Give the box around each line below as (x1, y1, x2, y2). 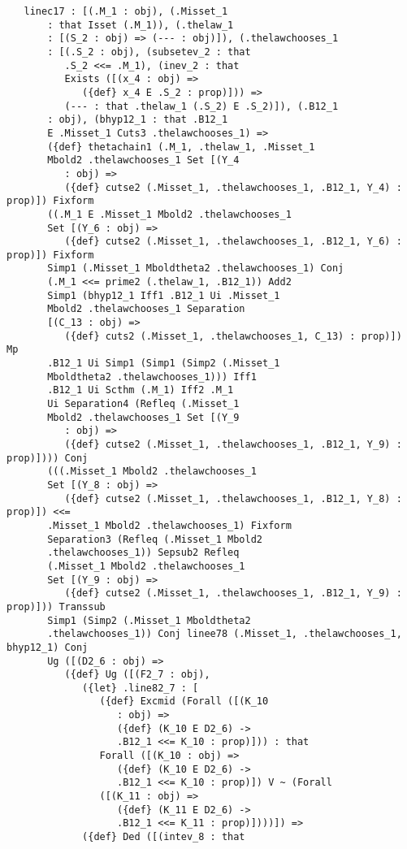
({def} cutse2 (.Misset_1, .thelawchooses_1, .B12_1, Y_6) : (64, 236, 402, 248)
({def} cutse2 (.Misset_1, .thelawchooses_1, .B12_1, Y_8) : (64, 492, 402, 505)
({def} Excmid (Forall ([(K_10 (99, 695, 269, 708)
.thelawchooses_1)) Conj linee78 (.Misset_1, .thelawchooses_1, (47, 628, 402, 640)
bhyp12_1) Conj (6, 641, 89, 653)
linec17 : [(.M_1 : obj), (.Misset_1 (24, 6, 228, 17)
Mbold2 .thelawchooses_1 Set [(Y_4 (47, 154, 240, 167)
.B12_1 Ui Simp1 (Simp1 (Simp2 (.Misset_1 (47, 357, 280, 370)
